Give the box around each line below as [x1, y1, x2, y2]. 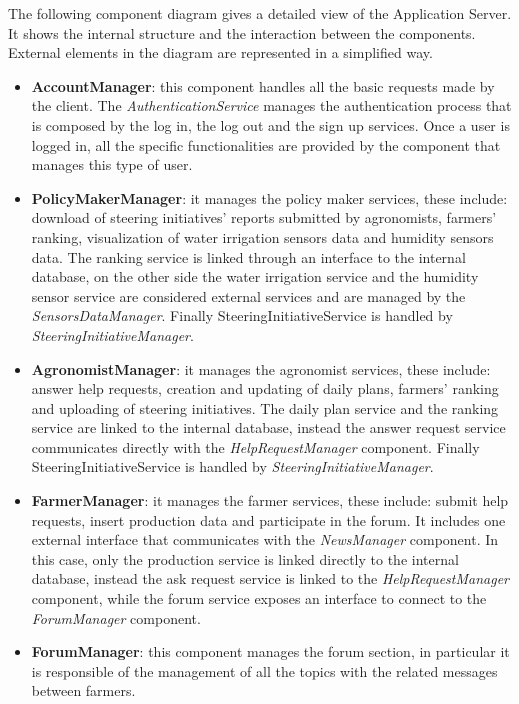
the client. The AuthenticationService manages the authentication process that [31, 95, 512, 116]
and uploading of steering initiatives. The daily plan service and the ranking [31, 397, 499, 418]
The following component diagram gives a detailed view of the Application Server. [8, 3, 512, 23]
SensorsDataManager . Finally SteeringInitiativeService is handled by [31, 305, 453, 326]
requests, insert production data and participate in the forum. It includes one [31, 509, 506, 530]
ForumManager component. [31, 607, 201, 628]
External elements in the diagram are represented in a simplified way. [8, 42, 433, 63]
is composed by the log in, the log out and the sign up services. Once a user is [31, 114, 510, 135]
